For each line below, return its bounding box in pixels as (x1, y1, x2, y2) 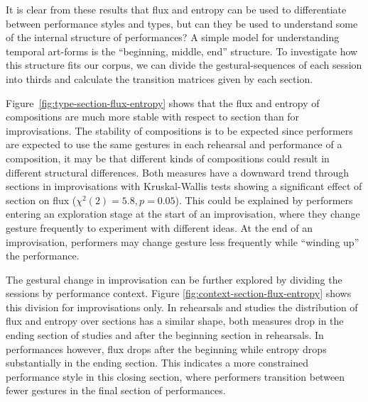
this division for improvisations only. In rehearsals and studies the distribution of (6, 299, 358, 314)
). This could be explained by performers (175, 192, 353, 207)
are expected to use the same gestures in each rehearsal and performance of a (6, 137, 342, 152)
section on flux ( (6, 192, 77, 207)
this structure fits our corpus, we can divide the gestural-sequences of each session (6, 57, 362, 72)
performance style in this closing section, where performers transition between (6, 369, 345, 384)
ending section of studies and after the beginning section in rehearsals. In (6, 328, 324, 342)
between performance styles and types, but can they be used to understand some (6, 16, 358, 30)
